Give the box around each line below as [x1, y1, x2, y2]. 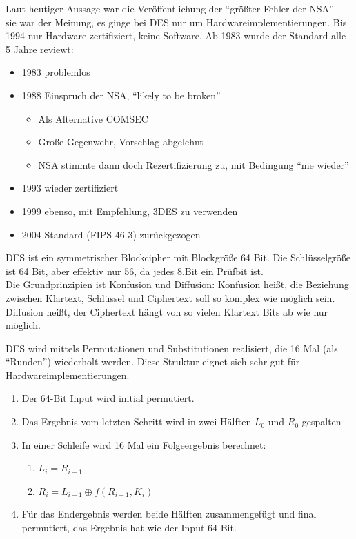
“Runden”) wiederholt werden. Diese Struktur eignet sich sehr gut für [6, 354, 300, 369]
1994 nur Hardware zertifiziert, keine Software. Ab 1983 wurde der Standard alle [6, 28, 346, 43]
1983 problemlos [21, 65, 90, 79]
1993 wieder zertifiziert [21, 181, 119, 195]
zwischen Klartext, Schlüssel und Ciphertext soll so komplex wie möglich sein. [6, 290, 335, 305]
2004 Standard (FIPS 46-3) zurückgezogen [21, 227, 201, 241]
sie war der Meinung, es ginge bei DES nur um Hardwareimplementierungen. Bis [6, 14, 347, 29]
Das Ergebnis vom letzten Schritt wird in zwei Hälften [21, 414, 252, 429]
